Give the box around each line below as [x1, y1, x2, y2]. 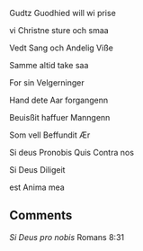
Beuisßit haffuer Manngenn [9, 112, 111, 122]
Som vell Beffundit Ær [9, 130, 91, 140]
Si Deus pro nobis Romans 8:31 [9, 231, 124, 242]
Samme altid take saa [9, 60, 89, 70]
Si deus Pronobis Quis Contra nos [9, 148, 135, 157]
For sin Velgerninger [9, 77, 85, 88]
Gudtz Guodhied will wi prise [9, 8, 117, 18]
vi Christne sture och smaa [9, 25, 110, 35]
